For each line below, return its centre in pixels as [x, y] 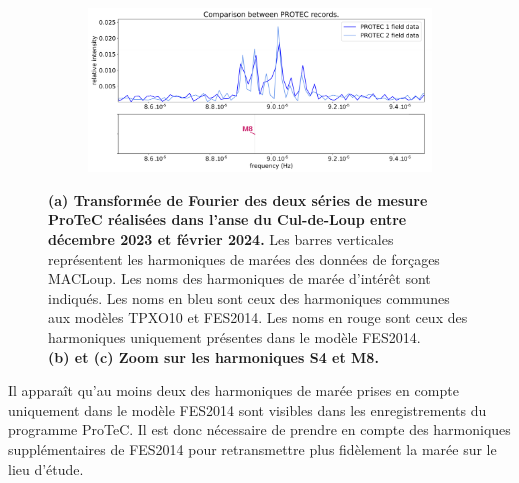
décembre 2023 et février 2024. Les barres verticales [221, 239]
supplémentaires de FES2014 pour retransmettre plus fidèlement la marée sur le [252, 448]
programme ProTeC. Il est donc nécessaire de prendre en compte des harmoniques [259, 429]
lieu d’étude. [46, 468]
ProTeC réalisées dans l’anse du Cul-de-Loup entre [227, 219]
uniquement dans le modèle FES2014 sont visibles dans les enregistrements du [247, 409]
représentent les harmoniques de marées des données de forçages [244, 258]
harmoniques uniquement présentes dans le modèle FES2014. [234, 337]
